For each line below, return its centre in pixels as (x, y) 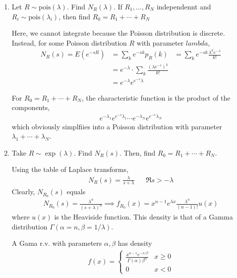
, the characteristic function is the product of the (156, 97)
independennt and (184, 6)
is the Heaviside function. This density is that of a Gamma (144, 217)
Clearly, (23, 192)
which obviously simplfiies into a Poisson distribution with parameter (117, 126)
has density (135, 243)
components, (31, 107)
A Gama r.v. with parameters (57, 243)
